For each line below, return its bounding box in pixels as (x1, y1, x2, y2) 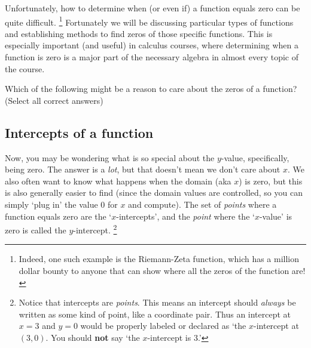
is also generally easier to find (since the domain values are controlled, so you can (5, 186, 303, 199)
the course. (5, 62, 45, 75)
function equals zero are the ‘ (5, 210, 112, 222)
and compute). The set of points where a (128, 198, 277, 210)
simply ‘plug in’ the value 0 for (5, 198, 118, 210)
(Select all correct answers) (5, 94, 103, 106)
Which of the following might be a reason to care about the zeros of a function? (5, 82, 297, 95)
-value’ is (259, 210, 292, 222)
